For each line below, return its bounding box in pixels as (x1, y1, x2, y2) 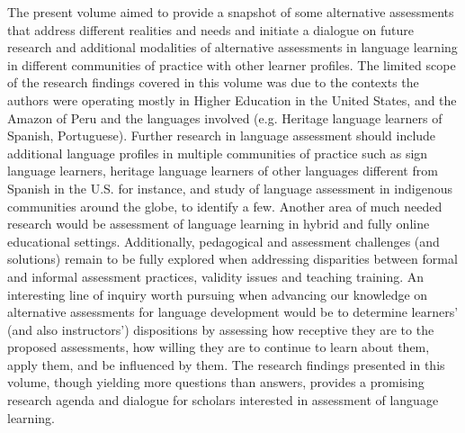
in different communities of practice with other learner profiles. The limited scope (7, 55, 456, 74)
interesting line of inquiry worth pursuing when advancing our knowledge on (7, 284, 428, 303)
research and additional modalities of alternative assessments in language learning (7, 38, 458, 57)
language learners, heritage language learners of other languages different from (7, 161, 438, 180)
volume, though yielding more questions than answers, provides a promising (7, 373, 425, 392)
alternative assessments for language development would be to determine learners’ (7, 302, 459, 321)
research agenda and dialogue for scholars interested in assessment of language (7, 391, 439, 410)
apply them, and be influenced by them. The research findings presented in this (7, 355, 445, 374)
